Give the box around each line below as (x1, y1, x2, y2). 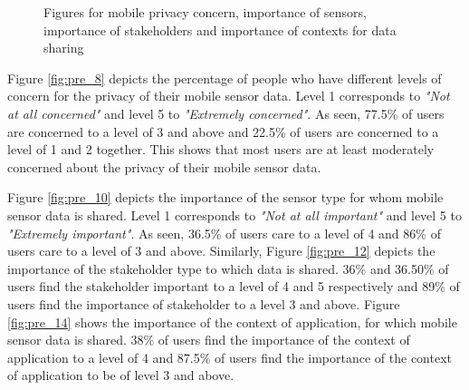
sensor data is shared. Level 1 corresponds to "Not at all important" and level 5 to (7, 205, 462, 224)
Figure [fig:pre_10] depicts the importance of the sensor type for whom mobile (7, 188, 444, 207)
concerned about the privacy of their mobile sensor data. (7, 157, 321, 176)
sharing (43, 38, 84, 57)
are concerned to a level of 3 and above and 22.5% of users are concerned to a (7, 122, 439, 141)
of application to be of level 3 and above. (7, 366, 234, 385)
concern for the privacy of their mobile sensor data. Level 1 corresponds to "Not (7, 86, 450, 105)
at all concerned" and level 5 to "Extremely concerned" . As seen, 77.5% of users (7, 103, 445, 122)
